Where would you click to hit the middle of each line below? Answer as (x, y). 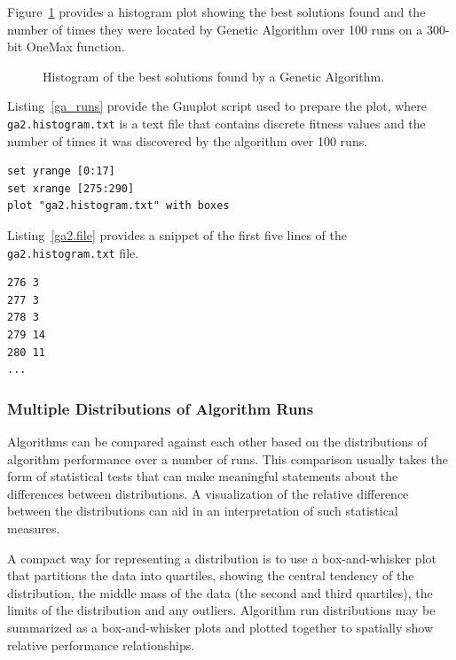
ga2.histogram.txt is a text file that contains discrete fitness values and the (216, 123)
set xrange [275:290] (71, 188)
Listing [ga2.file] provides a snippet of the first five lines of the (177, 235)
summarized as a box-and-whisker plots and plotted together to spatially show (220, 627)
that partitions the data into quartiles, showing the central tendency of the (211, 575)
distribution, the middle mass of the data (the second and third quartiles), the (220, 592)
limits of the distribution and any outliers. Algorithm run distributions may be (221, 610)
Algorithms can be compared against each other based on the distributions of (217, 442)
